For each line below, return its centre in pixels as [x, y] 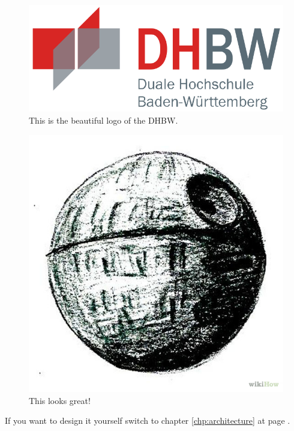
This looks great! [60, 400]
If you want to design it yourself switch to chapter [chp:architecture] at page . [148, 420]
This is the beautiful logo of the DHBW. [103, 120]
